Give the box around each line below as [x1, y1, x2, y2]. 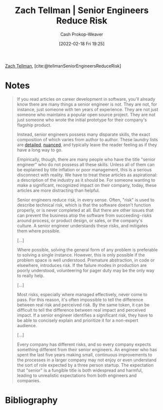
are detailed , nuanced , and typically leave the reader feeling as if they [17, 142, 157, 148]
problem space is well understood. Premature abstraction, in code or [17, 257, 155, 263]
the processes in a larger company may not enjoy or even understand [17, 357, 157, 363]
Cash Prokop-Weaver [60, 31, 104, 37]
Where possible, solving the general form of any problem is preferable [17, 246, 158, 253]
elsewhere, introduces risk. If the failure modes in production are [17, 262, 147, 268]
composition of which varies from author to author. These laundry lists [17, 136, 158, 142]
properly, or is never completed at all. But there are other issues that [17, 207, 154, 213]
